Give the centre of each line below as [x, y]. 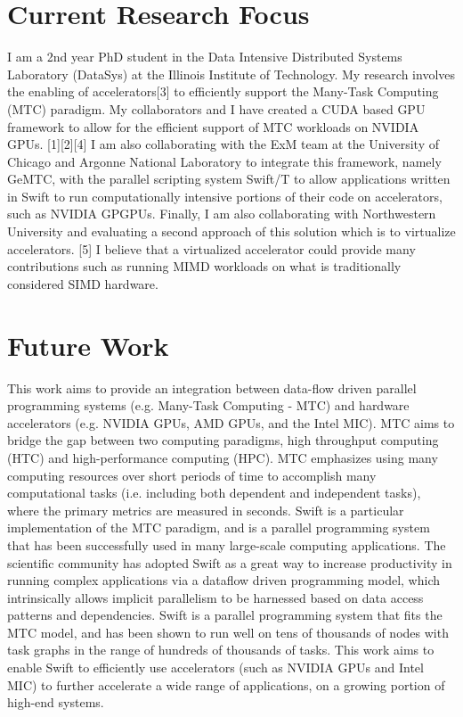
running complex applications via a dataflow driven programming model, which [224, 580]
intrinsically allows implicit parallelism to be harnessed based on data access [215, 597]
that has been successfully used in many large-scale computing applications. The [227, 544]
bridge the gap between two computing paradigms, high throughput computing [223, 440]
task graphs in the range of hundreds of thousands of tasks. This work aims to [221, 650]
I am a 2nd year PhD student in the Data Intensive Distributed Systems [205, 57]
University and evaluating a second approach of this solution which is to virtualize [231, 231]
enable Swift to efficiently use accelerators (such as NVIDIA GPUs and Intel [215, 668]
